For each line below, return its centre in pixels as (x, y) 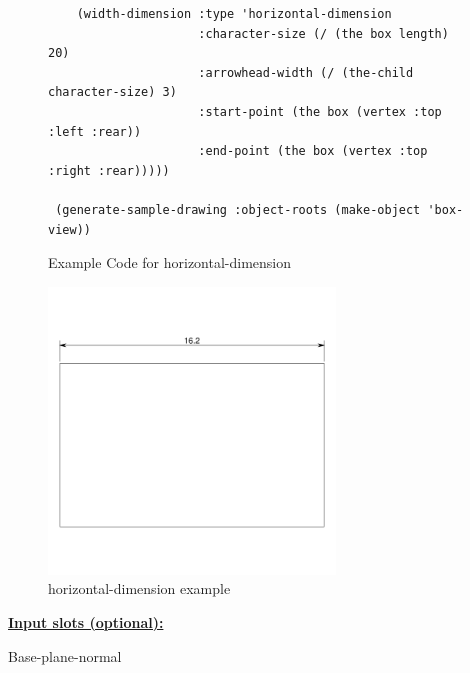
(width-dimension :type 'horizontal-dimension (234, 14)
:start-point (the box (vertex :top (320, 111)
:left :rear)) (95, 131)
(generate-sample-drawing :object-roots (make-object (238, 209)
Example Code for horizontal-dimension (170, 262)
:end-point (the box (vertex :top (313, 151)
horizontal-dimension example (139, 588)
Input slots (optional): (86, 621)
